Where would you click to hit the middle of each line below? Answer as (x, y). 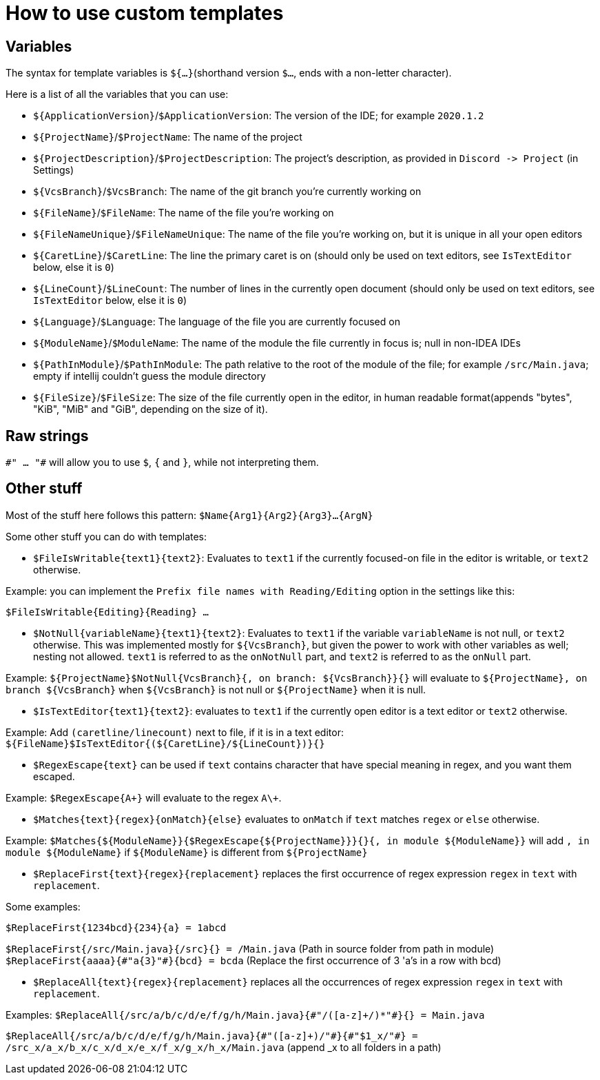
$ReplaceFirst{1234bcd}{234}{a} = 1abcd (116, 927)
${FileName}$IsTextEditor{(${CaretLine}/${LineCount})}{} (165, 743)
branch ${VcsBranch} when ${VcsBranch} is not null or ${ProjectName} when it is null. (216, 689)
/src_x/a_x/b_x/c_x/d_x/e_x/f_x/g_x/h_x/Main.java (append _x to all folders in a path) (224, 1047)
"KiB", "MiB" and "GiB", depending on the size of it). (151, 409)
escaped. (54, 776)
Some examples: (43, 906)
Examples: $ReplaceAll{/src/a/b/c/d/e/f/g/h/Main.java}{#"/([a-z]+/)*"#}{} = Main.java (245, 1015)
